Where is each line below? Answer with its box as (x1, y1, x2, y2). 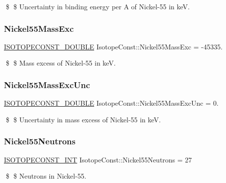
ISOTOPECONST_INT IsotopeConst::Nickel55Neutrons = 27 (4, 154, 192, 164)
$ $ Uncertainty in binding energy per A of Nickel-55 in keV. (5, 1, 190, 11)
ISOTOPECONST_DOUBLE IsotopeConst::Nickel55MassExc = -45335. (4, 41, 223, 51)
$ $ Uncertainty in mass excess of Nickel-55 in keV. (5, 114, 161, 124)
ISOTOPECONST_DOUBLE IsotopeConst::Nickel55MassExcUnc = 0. (4, 98, 219, 108)
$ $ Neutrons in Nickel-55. (5, 171, 86, 181)
